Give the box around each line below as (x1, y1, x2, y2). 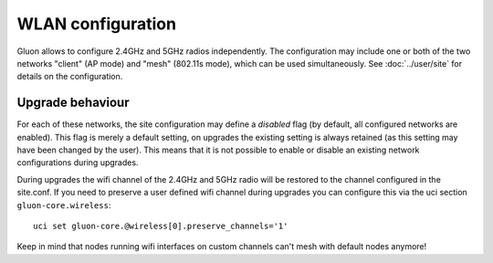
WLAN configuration (16, 14, 177, 34)
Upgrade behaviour (16, 95, 130, 110)
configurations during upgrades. (16, 157, 139, 168)
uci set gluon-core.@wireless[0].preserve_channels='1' (33, 220, 288, 231)
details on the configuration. (16, 71, 123, 82)
